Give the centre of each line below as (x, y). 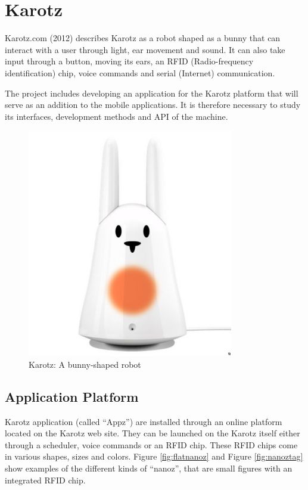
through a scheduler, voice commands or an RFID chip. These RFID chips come (151, 444)
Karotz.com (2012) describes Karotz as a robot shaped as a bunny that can (143, 38)
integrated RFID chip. (45, 480)
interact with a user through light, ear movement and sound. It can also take (145, 49)
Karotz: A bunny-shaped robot (85, 364)
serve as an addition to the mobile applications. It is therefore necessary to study (153, 105)
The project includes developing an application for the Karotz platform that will (152, 93)
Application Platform (72, 396)
